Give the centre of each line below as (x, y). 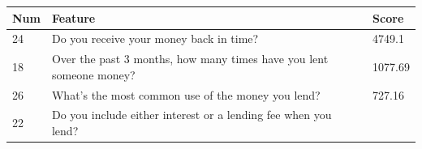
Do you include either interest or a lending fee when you (192, 115)
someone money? (93, 74)
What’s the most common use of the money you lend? (186, 94)
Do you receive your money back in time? (155, 38)
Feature (73, 17)
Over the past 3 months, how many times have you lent (190, 59)
